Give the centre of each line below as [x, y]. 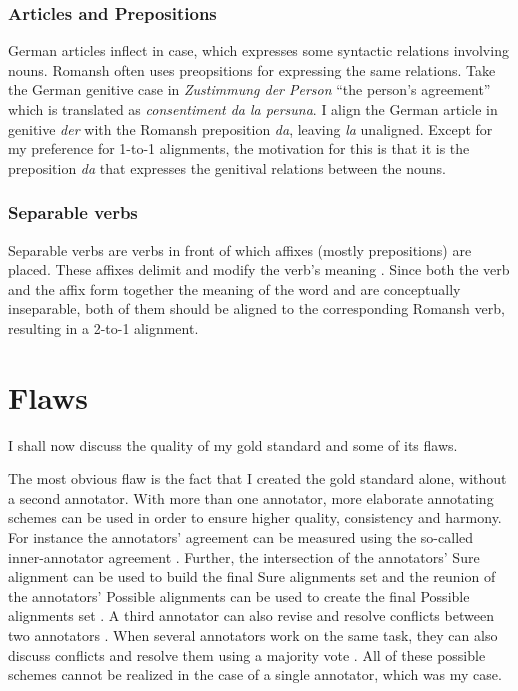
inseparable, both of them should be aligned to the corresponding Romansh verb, [256, 308]
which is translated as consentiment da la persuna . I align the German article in [253, 109]
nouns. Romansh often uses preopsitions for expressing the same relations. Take [252, 69]
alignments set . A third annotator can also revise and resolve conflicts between [251, 615]
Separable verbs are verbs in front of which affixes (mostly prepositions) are [240, 249]
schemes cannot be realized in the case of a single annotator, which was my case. [255, 674]
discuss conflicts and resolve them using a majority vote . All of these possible [247, 654]
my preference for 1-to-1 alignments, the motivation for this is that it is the [239, 148]
